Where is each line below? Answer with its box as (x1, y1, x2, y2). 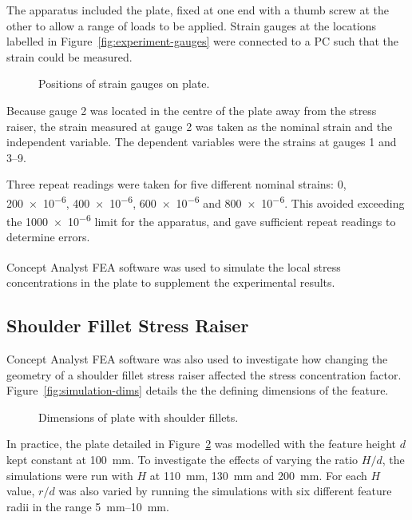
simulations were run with (6, 466, 133, 483)
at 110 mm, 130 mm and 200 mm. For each (149, 466, 367, 483)
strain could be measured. (6, 48, 133, 65)
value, (6, 482, 35, 499)
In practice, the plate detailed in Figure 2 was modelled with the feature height (6, 435, 397, 452)
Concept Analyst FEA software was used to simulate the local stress (6, 258, 341, 275)
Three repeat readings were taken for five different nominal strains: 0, (6, 176, 347, 193)
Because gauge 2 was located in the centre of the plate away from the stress (6, 101, 377, 118)
